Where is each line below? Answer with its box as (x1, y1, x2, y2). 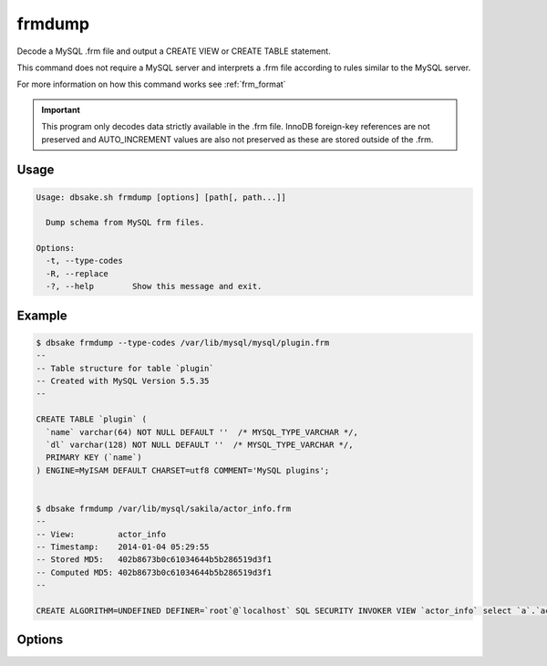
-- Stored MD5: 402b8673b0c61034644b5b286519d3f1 (36, 555, 273, 565)
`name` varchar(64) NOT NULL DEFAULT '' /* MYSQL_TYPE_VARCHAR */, (46, 427, 359, 437)
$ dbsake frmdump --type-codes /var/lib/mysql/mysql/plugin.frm (36, 338, 330, 348)
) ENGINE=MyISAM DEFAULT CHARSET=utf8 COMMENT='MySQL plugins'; (36, 465, 330, 475)
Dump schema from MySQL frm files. (46, 217, 205, 228)
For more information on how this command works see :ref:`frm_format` (16, 78, 286, 90)
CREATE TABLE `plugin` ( (36, 414, 148, 424)
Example (16, 307, 67, 323)
